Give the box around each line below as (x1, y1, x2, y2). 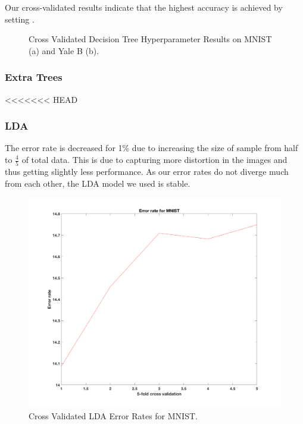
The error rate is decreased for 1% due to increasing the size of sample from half (5, 142, 298, 154)
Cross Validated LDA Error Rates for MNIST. (29, 410, 198, 422)
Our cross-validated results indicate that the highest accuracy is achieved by (5, 1, 283, 13)
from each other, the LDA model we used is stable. (5, 177, 190, 189)
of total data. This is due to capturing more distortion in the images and (21, 153, 288, 165)
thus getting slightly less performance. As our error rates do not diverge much (5, 165, 289, 178)
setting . (5, 12, 35, 25)
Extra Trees (5, 70, 63, 84)
